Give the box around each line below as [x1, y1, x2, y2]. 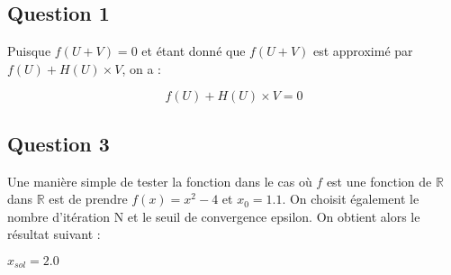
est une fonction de [326, 171, 432, 190]
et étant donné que [141, 41, 246, 60]
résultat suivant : [7, 225, 101, 243]
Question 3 [7, 129, 110, 157]
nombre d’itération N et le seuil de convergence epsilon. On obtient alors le [7, 206, 420, 225]
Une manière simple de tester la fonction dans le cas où [7, 171, 312, 190]
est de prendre [49, 189, 128, 208]
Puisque [7, 41, 51, 60]
